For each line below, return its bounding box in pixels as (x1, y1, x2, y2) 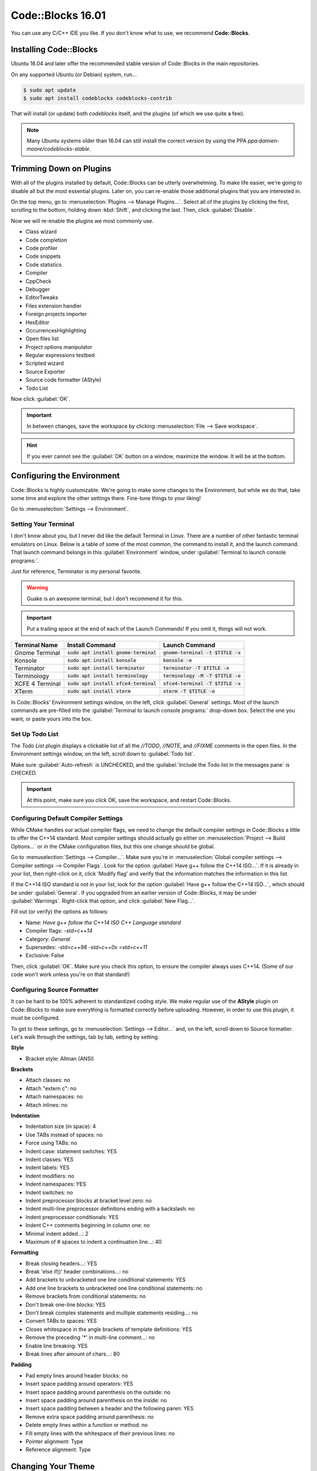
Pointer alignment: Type (25, 1437, 83, 1445)
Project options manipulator (25, 343, 93, 350)
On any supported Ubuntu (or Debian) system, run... (11, 71, 137, 78)
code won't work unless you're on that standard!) (11, 971, 130, 978)
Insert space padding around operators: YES (25, 1380, 133, 1387)
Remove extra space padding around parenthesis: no (25, 1413, 154, 1420)
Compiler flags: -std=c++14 (25, 927, 93, 934)
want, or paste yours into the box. (11, 715, 92, 722)
